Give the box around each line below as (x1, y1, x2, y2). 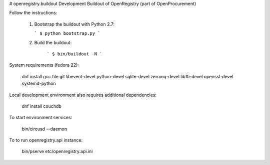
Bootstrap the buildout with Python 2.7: (34, 21, 115, 27)
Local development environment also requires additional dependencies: (9, 92, 157, 98)
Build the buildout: (34, 39, 72, 45)
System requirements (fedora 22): (9, 62, 79, 68)
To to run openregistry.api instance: (9, 137, 82, 143)
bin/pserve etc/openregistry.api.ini (21, 149, 93, 155)
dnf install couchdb (21, 103, 62, 109)
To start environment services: (9, 115, 72, 121)
